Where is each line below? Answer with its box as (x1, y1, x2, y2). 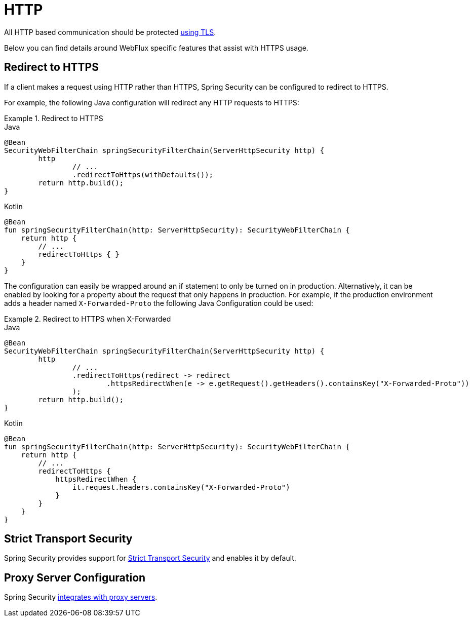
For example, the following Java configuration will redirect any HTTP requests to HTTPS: (4, 98, 299, 107)
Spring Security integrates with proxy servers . (4, 593, 158, 602)
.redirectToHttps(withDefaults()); (72, 170, 214, 179)
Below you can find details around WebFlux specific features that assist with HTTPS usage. (4, 43, 308, 52)
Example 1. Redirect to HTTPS (4, 113, 103, 123)
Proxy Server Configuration (4, 571, 146, 584)
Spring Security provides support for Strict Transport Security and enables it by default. (4, 554, 296, 563)
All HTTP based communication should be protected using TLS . (4, 27, 216, 36)
